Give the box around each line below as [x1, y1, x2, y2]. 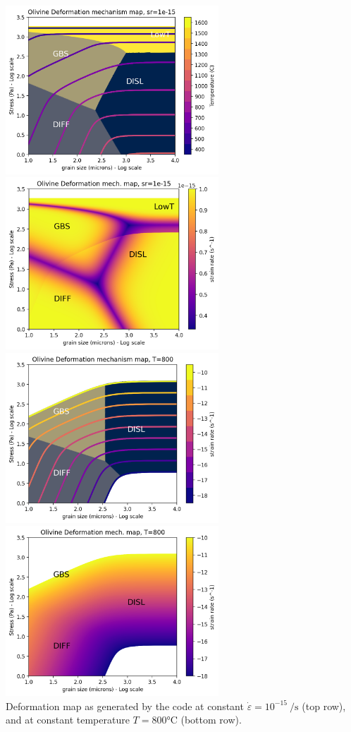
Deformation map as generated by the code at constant [6, 698, 244, 713]
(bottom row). [180, 712, 242, 727]
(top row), [302, 698, 346, 713]
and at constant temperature [6, 712, 130, 727]
